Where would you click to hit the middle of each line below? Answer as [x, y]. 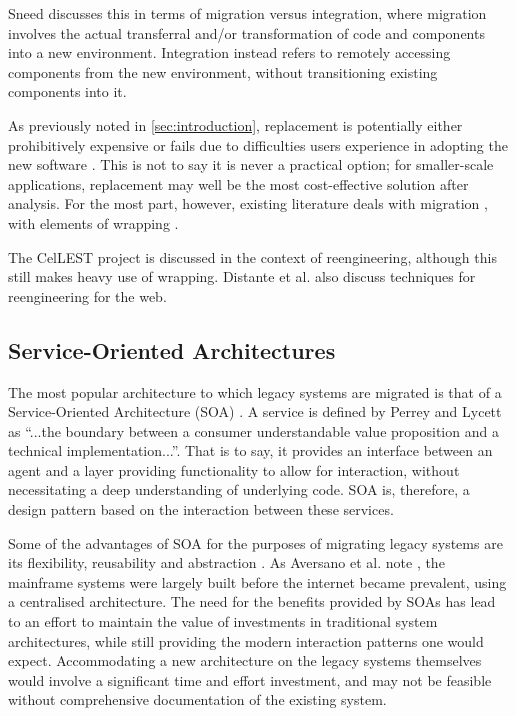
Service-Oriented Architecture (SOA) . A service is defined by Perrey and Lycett [255, 411]
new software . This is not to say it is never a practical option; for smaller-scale [251, 164]
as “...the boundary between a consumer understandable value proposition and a [253, 430]
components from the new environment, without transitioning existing [223, 71]
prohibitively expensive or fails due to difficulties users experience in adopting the [258, 144]
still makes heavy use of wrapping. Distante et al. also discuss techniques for [242, 276]
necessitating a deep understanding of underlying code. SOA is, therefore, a [239, 489]
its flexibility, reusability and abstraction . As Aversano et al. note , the [226, 562]
